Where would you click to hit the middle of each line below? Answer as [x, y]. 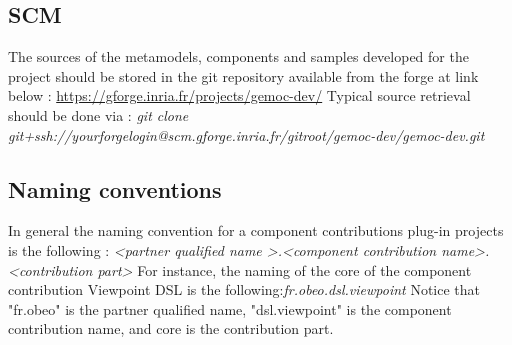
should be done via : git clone [98, 114]
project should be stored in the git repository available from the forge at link [243, 75]
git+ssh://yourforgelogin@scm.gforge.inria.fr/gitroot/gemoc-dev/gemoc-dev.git [246, 134]
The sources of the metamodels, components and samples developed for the [238, 56]
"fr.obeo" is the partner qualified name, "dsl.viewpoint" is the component [230, 308]
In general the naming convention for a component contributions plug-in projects [256, 230]
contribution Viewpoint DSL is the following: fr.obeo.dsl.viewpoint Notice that [244, 289]
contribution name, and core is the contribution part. [171, 328]
